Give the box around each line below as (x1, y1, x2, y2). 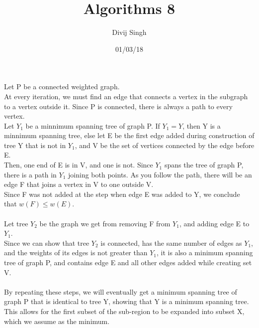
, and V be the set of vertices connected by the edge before (75, 140, 255, 150)
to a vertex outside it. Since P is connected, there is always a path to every (4, 101, 233, 111)
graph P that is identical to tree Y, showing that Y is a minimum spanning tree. (4, 296, 249, 307)
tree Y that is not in (4, 140, 66, 150)
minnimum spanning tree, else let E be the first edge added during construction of (4, 130, 255, 141)
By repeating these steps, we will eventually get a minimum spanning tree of (4, 286, 237, 297)
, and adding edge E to (179, 218, 250, 228)
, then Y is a (182, 120, 221, 131)
